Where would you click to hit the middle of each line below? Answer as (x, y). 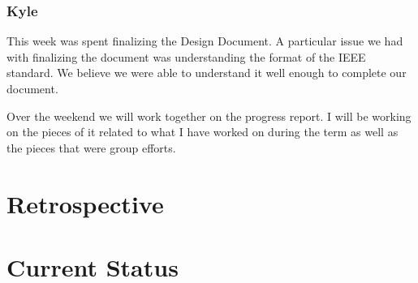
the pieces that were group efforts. (91, 147)
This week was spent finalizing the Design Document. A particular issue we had (205, 41)
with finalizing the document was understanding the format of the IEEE (186, 56)
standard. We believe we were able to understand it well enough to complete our (207, 73)
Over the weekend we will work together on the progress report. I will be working (209, 116)
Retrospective (85, 203)
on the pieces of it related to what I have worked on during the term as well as (203, 132)
